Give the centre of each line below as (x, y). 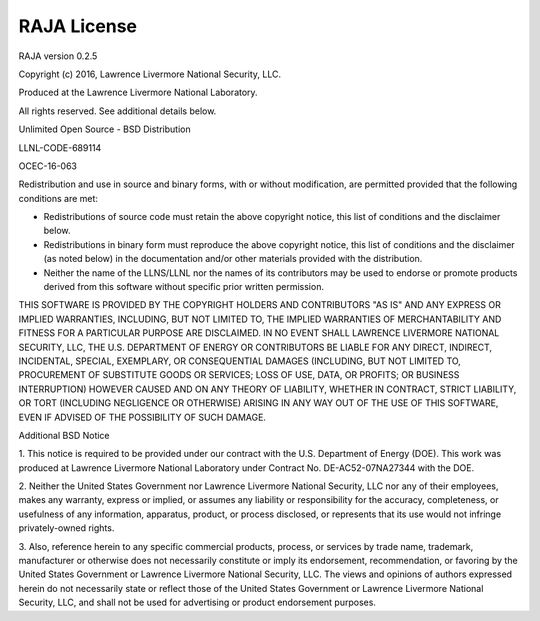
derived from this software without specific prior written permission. (184, 287)
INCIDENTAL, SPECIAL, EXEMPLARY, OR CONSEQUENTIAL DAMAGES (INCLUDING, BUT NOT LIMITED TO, (240, 361)
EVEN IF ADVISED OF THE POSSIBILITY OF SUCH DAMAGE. (142, 417)
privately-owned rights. (66, 528)
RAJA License (78, 26)
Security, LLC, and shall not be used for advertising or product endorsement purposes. (197, 602)
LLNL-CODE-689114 (60, 147)
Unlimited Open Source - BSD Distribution (104, 129)
